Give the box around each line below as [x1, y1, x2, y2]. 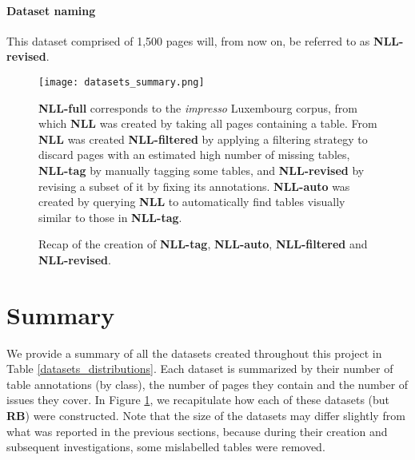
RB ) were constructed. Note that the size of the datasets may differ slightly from [6, 407, 405, 424]
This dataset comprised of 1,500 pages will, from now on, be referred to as [6, 32, 370, 49]
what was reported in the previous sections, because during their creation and [6, 422, 388, 439]
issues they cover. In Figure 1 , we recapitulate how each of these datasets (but [6, 391, 390, 408]
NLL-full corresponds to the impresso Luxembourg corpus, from [38, 99, 357, 116]
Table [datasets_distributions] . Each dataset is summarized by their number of [6, 360, 393, 377]
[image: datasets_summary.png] [38, 76, 205, 88]
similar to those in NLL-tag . [38, 208, 182, 225]
